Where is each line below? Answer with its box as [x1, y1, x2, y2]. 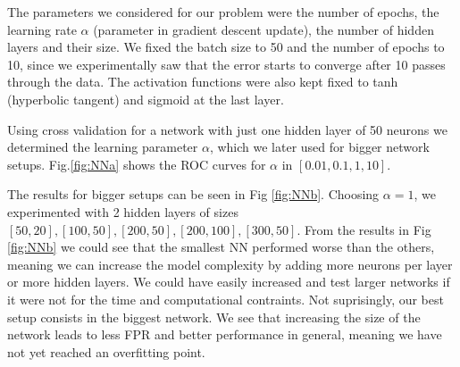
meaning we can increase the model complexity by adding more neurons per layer [7, 254, 453, 273]
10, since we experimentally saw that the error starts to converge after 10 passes [7, 54, 446, 73]
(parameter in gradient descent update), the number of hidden [93, 20, 434, 38]
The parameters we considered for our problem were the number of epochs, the [7, 3, 439, 21]
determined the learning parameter [7, 138, 198, 156]
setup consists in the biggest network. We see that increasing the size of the [7, 307, 421, 326]
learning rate [7, 20, 77, 38]
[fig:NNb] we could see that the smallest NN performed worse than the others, [7, 238, 435, 256]
